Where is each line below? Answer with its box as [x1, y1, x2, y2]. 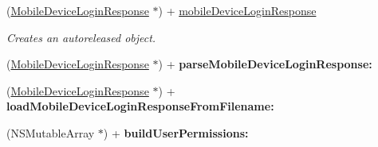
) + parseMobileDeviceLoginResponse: [158, 56, 372, 72]
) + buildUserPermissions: [103, 124, 249, 141]
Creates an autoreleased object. [6, 29, 156, 45]
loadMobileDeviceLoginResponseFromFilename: [6, 98, 274, 114]
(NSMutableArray [6, 124, 95, 141]
